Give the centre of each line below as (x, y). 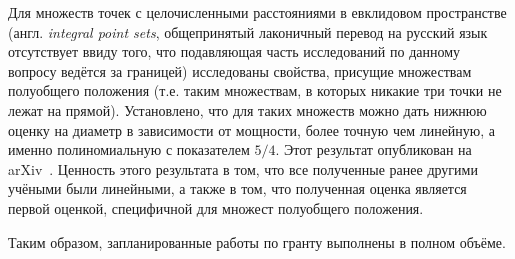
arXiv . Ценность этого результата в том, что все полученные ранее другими (243, 168)
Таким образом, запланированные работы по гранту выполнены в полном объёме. (257, 241)
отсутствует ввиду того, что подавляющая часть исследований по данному (234, 51)
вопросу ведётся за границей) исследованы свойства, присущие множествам (240, 70)
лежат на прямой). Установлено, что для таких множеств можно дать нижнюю (247, 109)
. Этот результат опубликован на (373, 149)
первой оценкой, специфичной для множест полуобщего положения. (216, 207)
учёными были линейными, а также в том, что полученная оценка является (237, 188)
